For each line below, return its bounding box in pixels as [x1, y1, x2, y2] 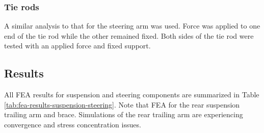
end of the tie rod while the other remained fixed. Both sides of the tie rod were [4, 30, 254, 41]
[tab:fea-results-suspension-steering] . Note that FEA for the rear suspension [4, 99, 240, 110]
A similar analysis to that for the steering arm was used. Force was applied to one [4, 20, 260, 31]
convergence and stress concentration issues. [4, 119, 141, 129]
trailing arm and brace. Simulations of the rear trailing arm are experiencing [4, 109, 243, 120]
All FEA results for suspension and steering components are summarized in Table [4, 89, 259, 100]
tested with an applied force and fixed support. [4, 40, 151, 51]
